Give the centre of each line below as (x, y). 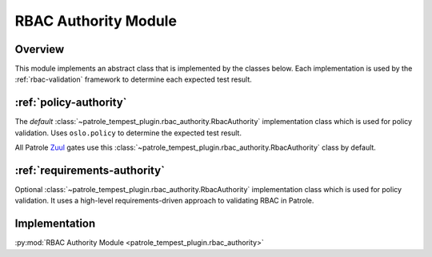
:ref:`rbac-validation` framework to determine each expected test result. (133, 79)
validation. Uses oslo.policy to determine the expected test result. (128, 133)
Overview (40, 49)
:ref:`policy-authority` (71, 103)
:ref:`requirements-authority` (90, 170)
